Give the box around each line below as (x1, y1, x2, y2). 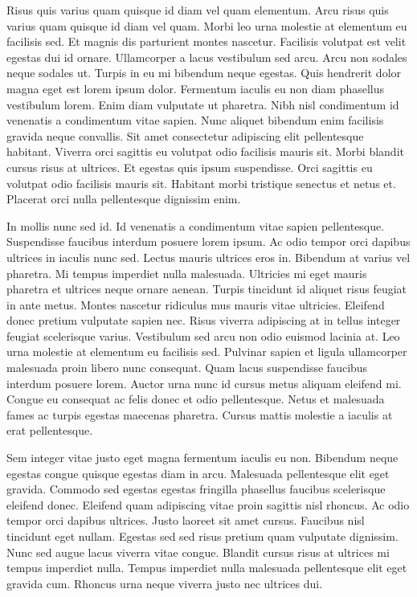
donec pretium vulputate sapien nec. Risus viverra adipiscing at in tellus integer (6, 312, 401, 329)
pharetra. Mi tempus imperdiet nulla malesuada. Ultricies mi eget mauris (6, 264, 367, 281)
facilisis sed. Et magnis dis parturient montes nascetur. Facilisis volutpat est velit (6, 33, 407, 50)
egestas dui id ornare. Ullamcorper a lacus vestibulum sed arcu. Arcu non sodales (6, 48, 407, 65)
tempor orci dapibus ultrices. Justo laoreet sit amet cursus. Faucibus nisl (6, 512, 365, 529)
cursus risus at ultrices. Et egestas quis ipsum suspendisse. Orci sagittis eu (6, 158, 373, 175)
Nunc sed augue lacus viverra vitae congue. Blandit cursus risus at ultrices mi (6, 543, 390, 560)
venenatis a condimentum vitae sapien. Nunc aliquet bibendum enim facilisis (6, 112, 384, 129)
